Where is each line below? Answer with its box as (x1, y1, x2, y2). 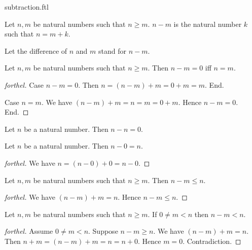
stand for (98, 45, 127, 56)
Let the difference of (5, 45, 67, 56)
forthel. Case (5, 79, 44, 90)
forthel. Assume (5, 226, 53, 236)
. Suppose (88, 226, 118, 236)
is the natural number (173, 18, 242, 29)
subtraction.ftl (5, 2, 49, 12)
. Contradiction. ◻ (183, 235, 241, 246)
